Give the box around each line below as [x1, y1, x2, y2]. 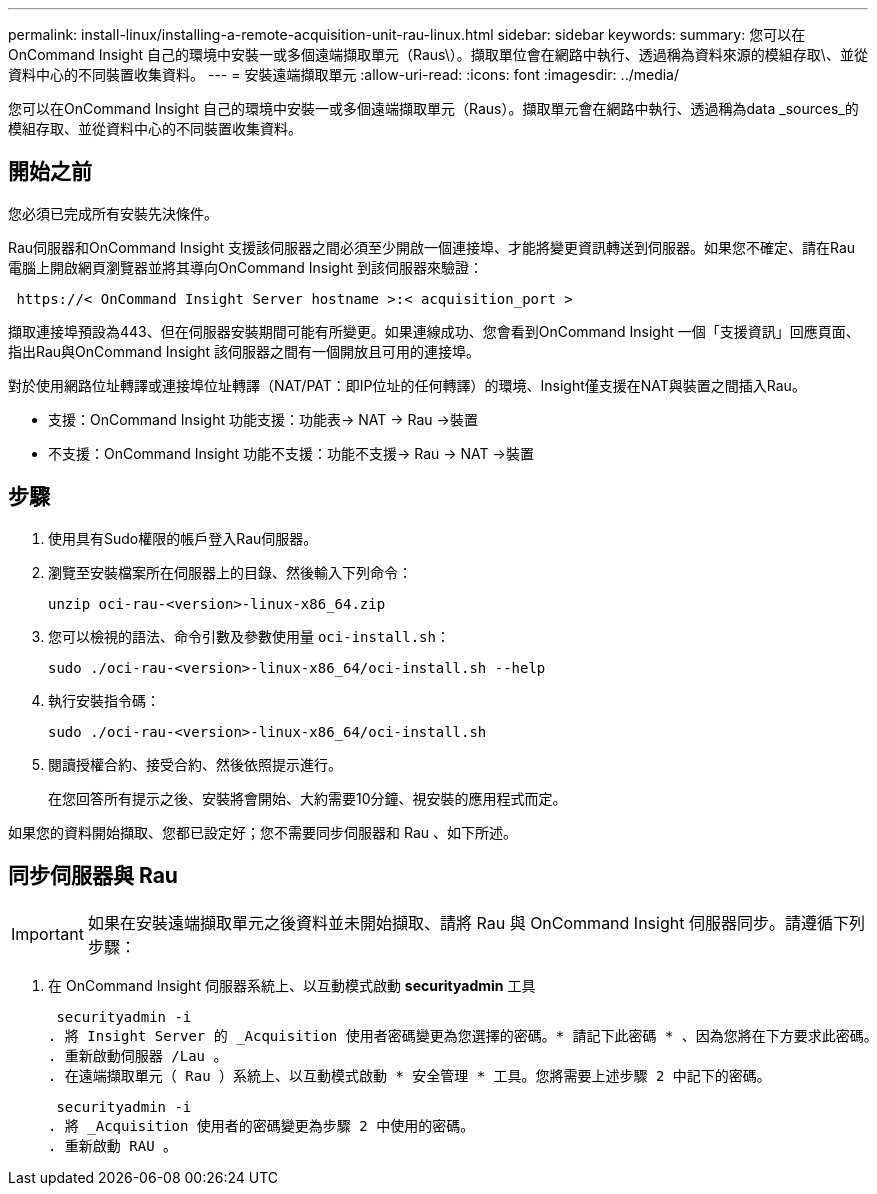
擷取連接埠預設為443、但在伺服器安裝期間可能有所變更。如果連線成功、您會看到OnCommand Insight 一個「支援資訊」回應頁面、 [8, 322, 860, 340]
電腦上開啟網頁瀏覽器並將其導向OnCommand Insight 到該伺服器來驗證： [8, 258, 483, 276]
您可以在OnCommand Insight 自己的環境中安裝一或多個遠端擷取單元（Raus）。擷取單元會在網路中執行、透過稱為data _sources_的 [8, 100, 859, 117]
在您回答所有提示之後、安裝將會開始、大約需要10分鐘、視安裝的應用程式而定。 [48, 789, 567, 807]
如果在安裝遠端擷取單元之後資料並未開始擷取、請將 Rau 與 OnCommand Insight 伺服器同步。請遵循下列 [87, 912, 865, 933]
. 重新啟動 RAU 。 [48, 1137, 178, 1154]
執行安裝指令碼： [48, 691, 160, 709]
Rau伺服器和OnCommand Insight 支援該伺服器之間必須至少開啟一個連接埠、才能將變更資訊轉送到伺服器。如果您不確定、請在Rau [8, 238, 856, 256]
